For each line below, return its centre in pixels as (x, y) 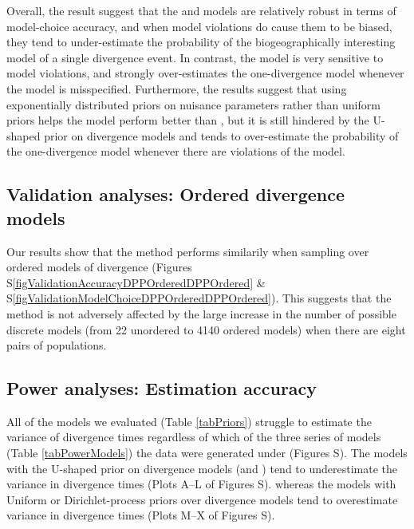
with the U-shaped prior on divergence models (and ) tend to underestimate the (202, 468)
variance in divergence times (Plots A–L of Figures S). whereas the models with (201, 484)
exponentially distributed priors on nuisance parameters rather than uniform (193, 104)
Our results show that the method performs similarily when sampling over (188, 251)
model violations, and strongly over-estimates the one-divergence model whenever (205, 73)
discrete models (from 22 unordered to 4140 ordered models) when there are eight (206, 329)
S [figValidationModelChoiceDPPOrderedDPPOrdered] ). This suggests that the (199, 298)
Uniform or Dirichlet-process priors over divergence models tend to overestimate (202, 499)
